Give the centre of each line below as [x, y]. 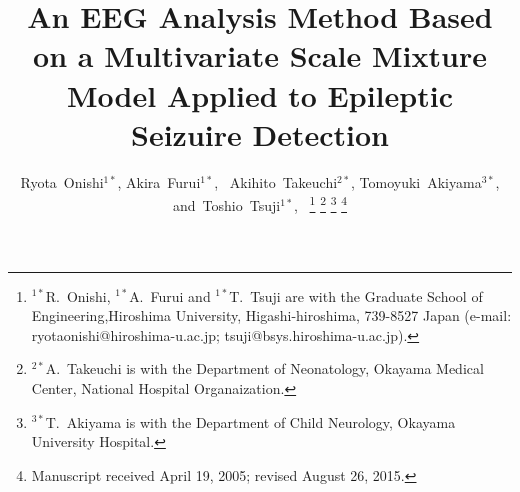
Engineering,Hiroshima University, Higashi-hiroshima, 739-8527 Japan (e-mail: [271, 315]
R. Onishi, [78, 295]
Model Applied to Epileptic [260, 94]
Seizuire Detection [260, 133]
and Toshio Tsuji [227, 204]
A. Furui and [170, 295]
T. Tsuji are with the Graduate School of [356, 295]
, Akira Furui [159, 181]
